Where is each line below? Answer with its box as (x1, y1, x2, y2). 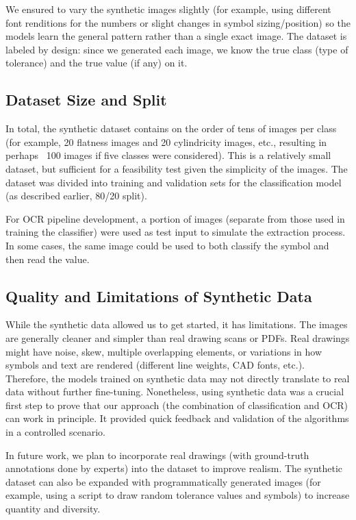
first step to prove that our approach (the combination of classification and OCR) (5, 397, 348, 412)
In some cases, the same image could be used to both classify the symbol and (5, 238, 329, 252)
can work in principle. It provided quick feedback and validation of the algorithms (5, 411, 349, 425)
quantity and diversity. (5, 502, 101, 516)
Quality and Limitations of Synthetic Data (5, 285, 312, 306)
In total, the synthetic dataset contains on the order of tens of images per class (5, 121, 337, 136)
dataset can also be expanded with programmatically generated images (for (5, 474, 321, 488)
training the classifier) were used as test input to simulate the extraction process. (5, 225, 346, 239)
